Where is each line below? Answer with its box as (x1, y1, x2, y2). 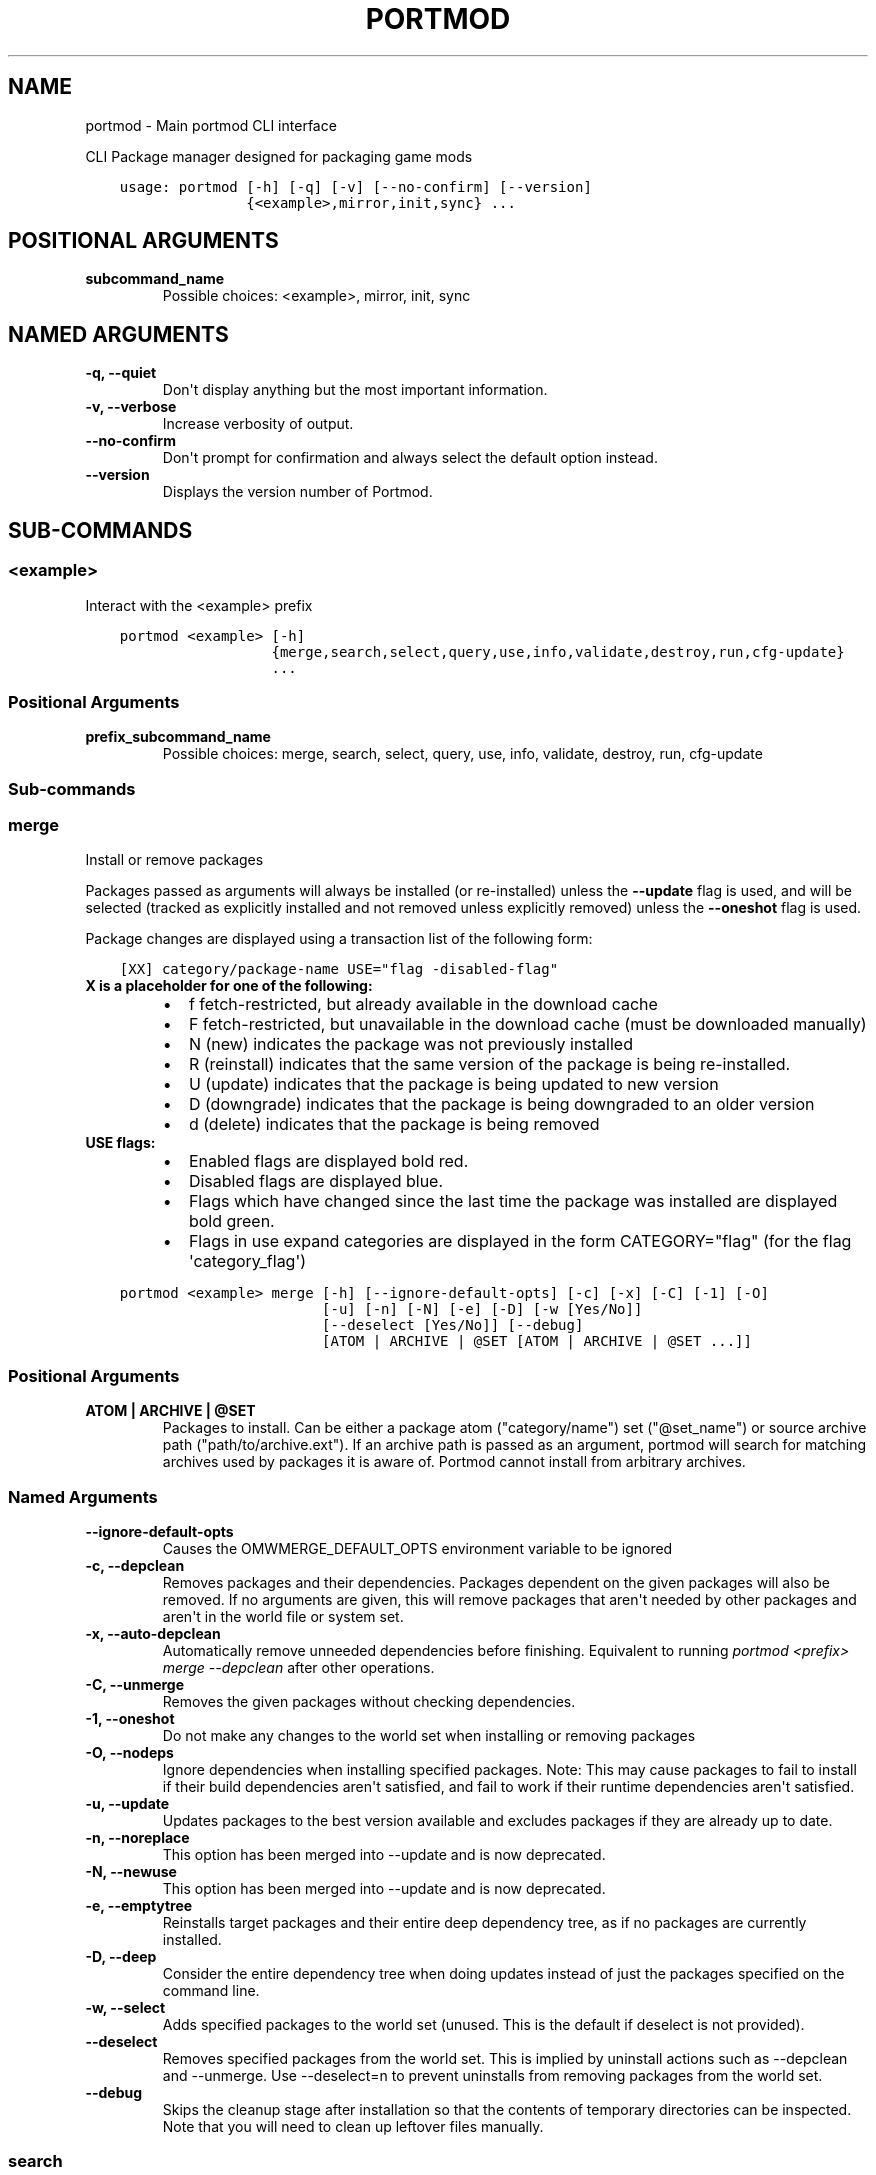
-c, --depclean (85, 1556, 185, 1574)
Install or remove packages (85, 851, 264, 869)
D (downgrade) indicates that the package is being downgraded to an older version (188, 1094, 815, 1115)
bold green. (188, 1211, 275, 1232)
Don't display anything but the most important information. (162, 381, 548, 399)
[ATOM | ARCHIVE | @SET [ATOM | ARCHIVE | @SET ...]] (322, 1333, 752, 1350)
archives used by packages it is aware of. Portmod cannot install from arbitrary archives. (162, 1453, 746, 1471)
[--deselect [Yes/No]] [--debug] (322, 1317, 584, 1334)
